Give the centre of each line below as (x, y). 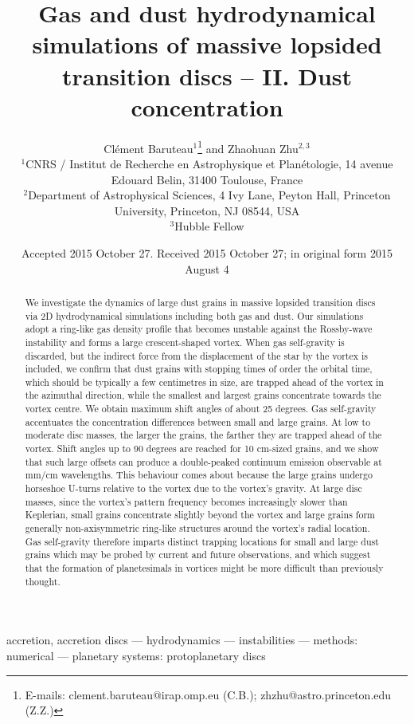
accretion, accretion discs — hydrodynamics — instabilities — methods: (182, 640)
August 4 (207, 268)
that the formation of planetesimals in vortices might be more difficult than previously (204, 568)
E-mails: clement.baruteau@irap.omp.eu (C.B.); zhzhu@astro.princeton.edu (208, 694)
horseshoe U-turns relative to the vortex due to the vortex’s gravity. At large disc (193, 488)
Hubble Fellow (209, 226)
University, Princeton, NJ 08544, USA (207, 210)
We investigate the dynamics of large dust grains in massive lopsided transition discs (200, 302)
